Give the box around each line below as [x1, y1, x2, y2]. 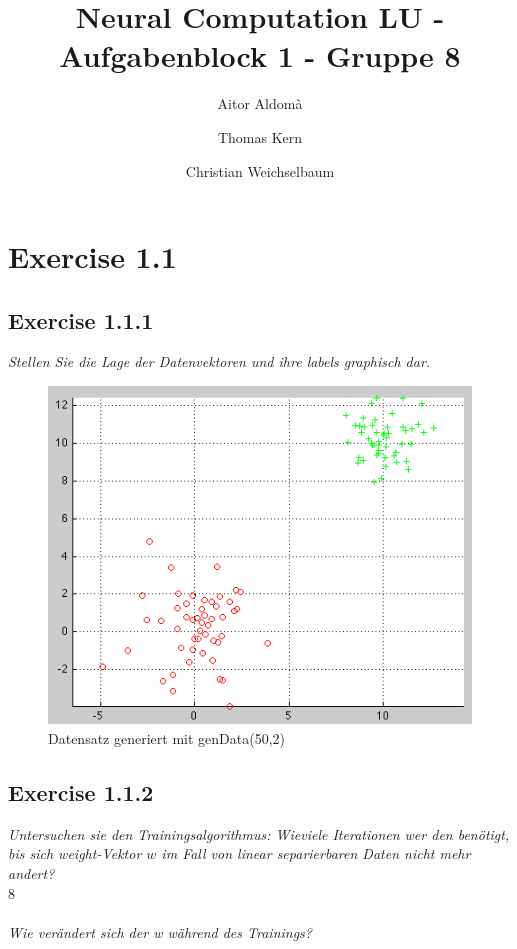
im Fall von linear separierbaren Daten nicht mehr [161, 843, 471, 864]
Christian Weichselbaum [185, 160, 335, 181]
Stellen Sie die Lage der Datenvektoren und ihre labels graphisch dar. [8, 351, 431, 372]
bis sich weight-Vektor [8, 843, 142, 864]
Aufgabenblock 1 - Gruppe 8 [59, 35, 461, 76]
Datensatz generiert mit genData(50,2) [48, 727, 285, 748]
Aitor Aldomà [217, 93, 303, 114]
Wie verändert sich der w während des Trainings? [8, 921, 312, 942]
